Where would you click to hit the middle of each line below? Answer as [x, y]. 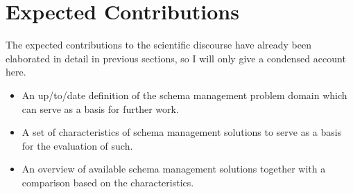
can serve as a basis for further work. [100, 108]
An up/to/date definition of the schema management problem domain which [184, 95]
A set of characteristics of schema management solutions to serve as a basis [182, 132]
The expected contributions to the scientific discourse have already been [159, 45]
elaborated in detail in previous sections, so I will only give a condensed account [176, 58]
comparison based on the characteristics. [108, 182]
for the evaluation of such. [77, 145]
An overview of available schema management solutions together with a [174, 169]
